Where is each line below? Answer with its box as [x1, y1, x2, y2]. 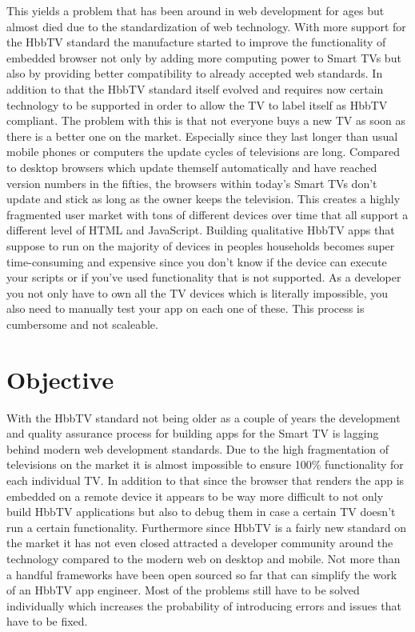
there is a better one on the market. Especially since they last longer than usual [6, 127, 398, 144]
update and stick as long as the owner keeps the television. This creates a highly [6, 190, 401, 207]
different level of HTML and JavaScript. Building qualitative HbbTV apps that [6, 222, 395, 238]
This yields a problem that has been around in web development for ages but [6, 2, 385, 18]
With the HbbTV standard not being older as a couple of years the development [6, 409, 401, 426]
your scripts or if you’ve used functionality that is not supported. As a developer [6, 269, 401, 286]
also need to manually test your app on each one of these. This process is [6, 300, 365, 317]
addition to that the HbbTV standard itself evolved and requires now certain [6, 80, 384, 97]
